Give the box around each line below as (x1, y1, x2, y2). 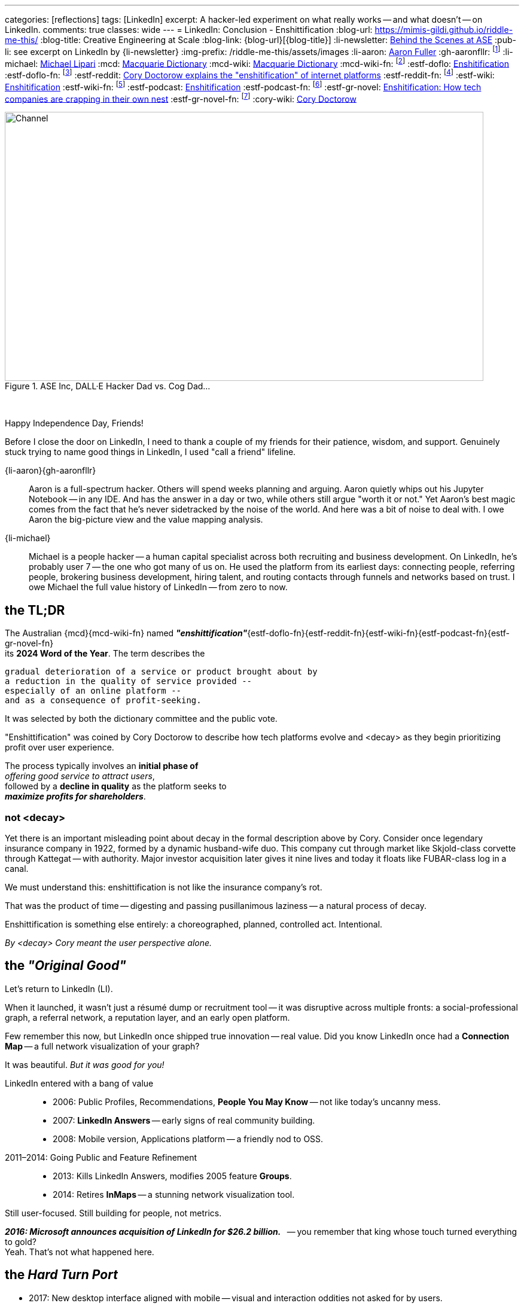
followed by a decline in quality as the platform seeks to (5, 781, 227, 792)
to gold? (5, 1236, 36, 1247)
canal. (5, 863, 29, 874)
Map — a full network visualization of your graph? (5, 1040, 200, 1051)
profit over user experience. (5, 742, 114, 753)
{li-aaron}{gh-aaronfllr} (5, 465, 96, 476)
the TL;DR (5, 602, 65, 618)
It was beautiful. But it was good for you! (5, 1059, 164, 1070)
